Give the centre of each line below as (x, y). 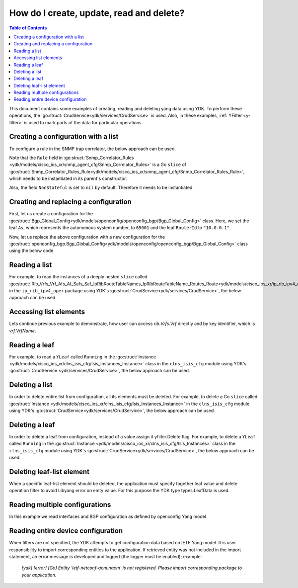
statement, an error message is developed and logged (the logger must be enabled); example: (106, 557)
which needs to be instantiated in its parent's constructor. (68, 178)
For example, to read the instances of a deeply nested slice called (78, 277)
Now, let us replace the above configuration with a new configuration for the (87, 237)
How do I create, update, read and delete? (97, 13)
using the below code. (32, 251)
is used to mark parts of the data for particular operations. (83, 122)
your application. (39, 575)
